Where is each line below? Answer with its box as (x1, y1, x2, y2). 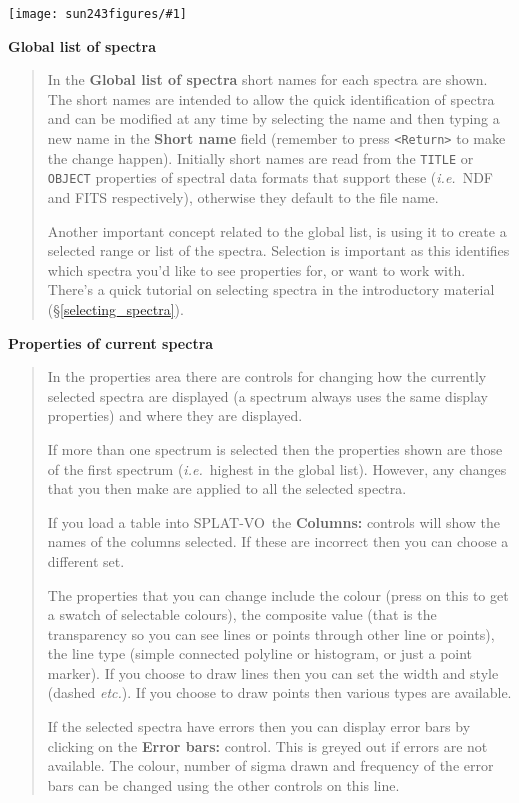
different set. (47, 550, 125, 571)
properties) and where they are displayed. (47, 405, 303, 426)
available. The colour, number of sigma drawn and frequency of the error (47, 755, 494, 776)
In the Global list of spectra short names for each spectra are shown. (47, 69, 488, 90)
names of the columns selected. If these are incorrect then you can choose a (47, 531, 509, 552)
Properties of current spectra (8, 332, 214, 353)
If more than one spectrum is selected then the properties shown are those (47, 438, 503, 459)
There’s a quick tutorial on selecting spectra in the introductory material (47, 279, 495, 300)
